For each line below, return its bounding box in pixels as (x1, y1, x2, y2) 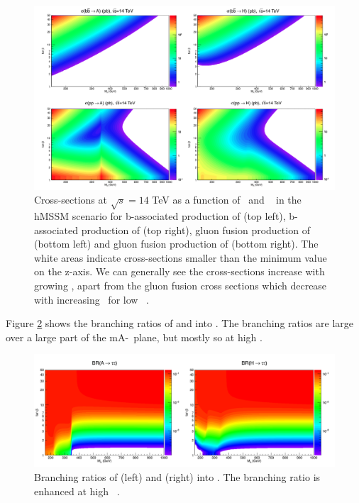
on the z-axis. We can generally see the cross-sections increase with (34, 264, 325, 279)
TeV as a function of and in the (152, 192, 302, 207)
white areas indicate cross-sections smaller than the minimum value (34, 250, 327, 265)
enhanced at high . (34, 483, 120, 498)
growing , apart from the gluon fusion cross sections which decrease (34, 277, 327, 292)
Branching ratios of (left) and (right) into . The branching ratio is (34, 469, 321, 484)
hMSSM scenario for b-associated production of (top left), (34, 208, 286, 223)
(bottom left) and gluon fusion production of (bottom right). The (34, 236, 319, 251)
